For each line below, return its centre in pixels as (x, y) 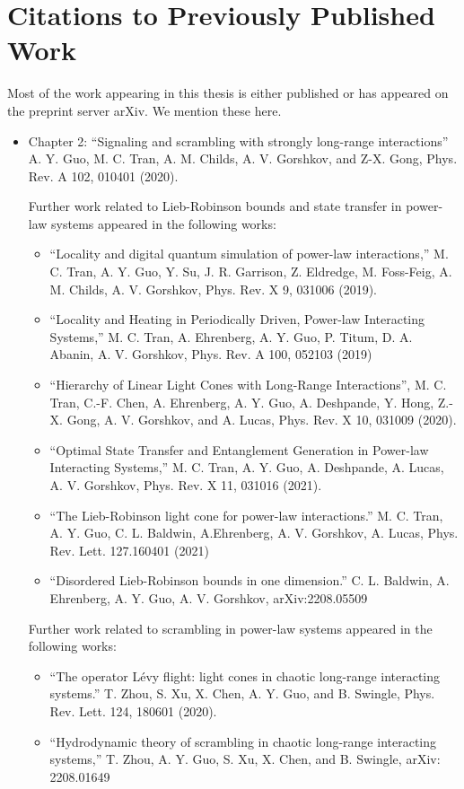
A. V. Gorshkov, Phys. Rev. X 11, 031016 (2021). (186, 485)
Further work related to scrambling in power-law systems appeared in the (230, 628)
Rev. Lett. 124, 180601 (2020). (133, 710)
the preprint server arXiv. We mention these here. (144, 110)
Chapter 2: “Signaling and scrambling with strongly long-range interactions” (238, 140)
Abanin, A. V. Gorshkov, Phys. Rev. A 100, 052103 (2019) (211, 354)
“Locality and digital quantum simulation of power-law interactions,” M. (249, 254)
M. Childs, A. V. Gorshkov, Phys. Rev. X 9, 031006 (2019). (213, 289)
